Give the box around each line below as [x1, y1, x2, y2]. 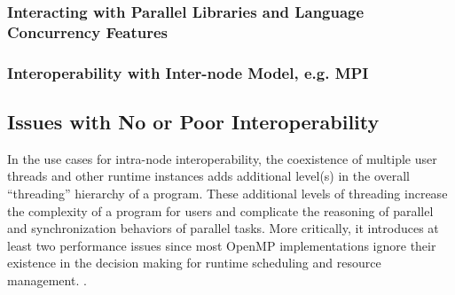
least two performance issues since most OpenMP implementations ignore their [7, 236, 436, 254]
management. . [7, 270, 87, 289]
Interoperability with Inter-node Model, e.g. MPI [7, 61, 369, 83]
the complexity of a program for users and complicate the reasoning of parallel [7, 201, 434, 220]
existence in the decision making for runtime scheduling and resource [7, 253, 381, 272]
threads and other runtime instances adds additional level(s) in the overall [7, 167, 411, 185]
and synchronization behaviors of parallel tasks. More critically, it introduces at [7, 219, 439, 237]
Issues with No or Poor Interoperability [7, 108, 380, 135]
